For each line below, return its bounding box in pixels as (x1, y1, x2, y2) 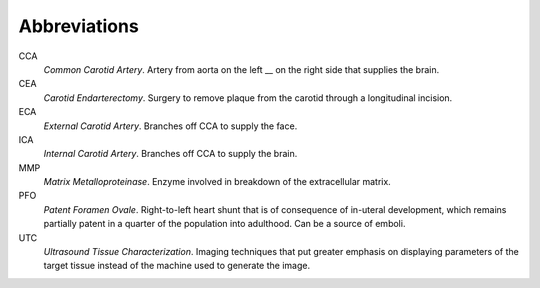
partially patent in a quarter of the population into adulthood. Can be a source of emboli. (43, 218, 406, 230)
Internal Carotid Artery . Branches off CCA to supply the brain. (43, 148, 298, 160)
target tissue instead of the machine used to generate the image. (43, 260, 310, 272)
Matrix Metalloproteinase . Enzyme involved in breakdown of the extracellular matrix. (43, 176, 392, 188)
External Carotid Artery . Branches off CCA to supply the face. (43, 120, 298, 132)
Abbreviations (18, 15, 139, 37)
